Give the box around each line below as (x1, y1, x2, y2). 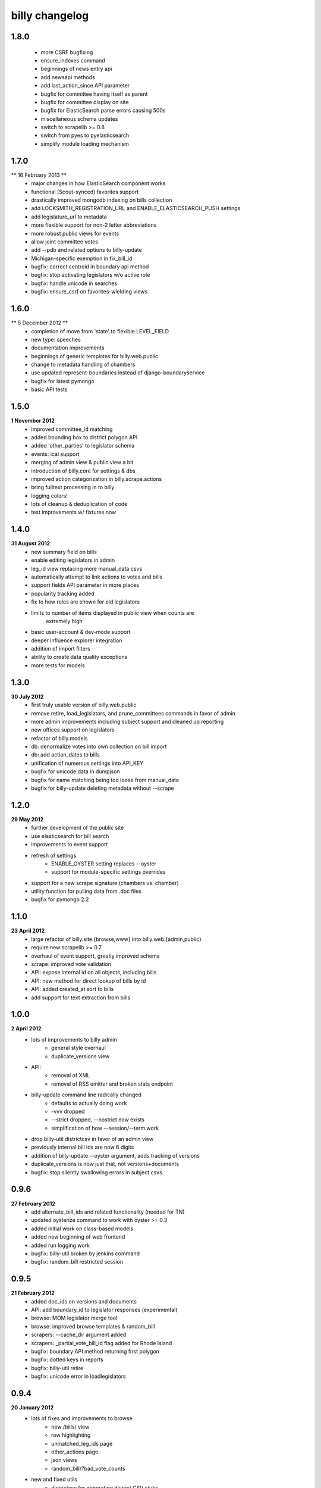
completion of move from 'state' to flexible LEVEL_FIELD (31, 327, 169, 335)
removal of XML (51, 1072, 90, 1079)
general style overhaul (51, 1045, 106, 1052)
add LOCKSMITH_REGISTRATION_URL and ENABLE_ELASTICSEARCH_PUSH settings (31, 205, 241, 212)
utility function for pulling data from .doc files (31, 887, 142, 895)
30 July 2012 (11, 693, 44, 700)
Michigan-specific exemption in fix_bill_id (31, 255, 133, 262)
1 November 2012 (11, 417, 55, 424)
